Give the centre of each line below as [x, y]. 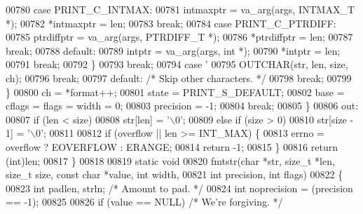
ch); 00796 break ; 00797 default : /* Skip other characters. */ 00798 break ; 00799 [179, 78]
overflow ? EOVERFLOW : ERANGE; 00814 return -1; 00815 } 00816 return [172, 146]
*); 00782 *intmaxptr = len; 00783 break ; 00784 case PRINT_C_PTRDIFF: [171, 23]
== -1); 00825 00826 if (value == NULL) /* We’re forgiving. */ [144, 202]
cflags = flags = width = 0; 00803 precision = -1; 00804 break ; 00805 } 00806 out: [182, 106]
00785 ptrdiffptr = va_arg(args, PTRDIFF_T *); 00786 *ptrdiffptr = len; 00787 [179, 37]
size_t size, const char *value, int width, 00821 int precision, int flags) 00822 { [174, 174]
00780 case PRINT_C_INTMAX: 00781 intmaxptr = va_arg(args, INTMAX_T [180, 9]
